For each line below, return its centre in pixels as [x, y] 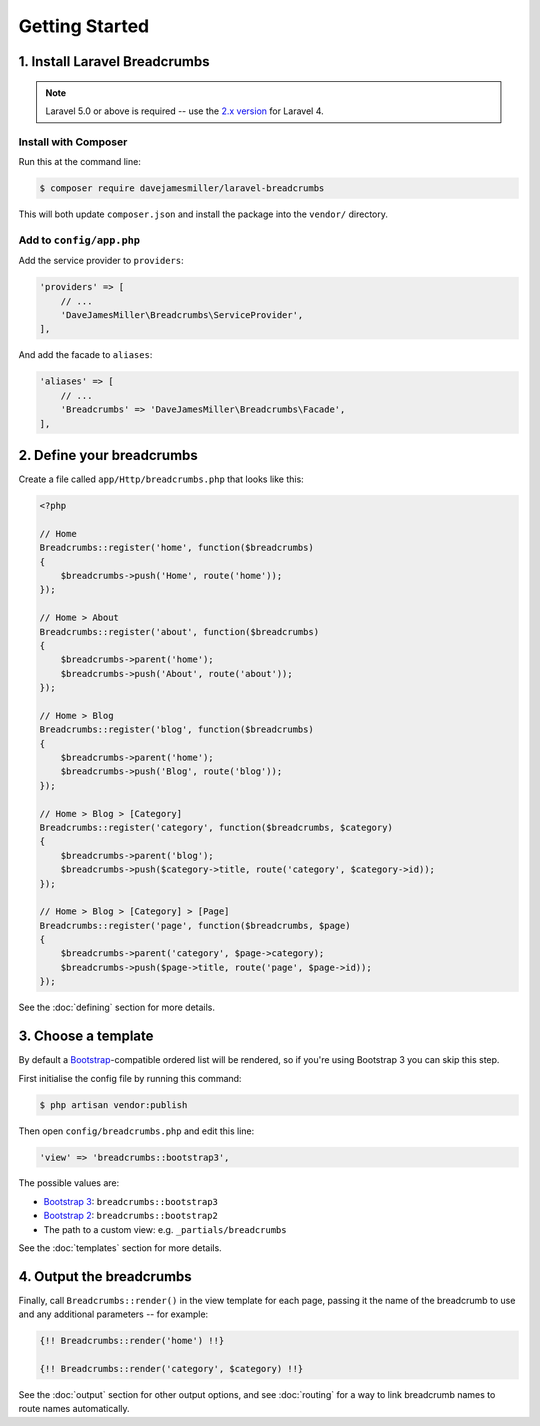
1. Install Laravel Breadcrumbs [114, 61]
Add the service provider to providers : [101, 261]
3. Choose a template [86, 1036]
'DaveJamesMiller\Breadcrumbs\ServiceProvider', [182, 314]
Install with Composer [73, 142]
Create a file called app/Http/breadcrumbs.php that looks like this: [161, 479]
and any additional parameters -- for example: [113, 1314]
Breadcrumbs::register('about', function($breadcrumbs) [179, 631]
